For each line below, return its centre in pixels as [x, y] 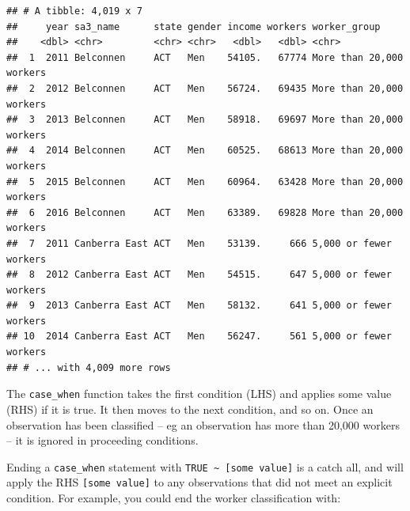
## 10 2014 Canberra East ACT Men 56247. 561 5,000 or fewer [199, 337]
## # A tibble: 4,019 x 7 [74, 11]
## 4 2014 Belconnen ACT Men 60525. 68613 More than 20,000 [205, 151]
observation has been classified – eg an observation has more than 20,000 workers [203, 424]
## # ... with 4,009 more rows [89, 367]
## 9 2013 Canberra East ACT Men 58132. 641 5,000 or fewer [199, 306]
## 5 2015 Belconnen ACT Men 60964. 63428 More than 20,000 [205, 182]
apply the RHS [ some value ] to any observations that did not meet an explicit [199, 482]
